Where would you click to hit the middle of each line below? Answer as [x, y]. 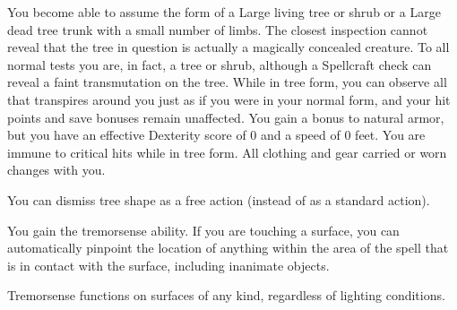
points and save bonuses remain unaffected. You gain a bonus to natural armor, [226, 117]
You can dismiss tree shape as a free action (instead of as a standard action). [219, 199]
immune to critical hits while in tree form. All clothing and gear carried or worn [227, 152]
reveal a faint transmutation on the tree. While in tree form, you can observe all [227, 82]
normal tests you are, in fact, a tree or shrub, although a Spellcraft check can [220, 64]
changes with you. [56, 170]
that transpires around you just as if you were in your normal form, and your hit [229, 99]
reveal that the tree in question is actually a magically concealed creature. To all [228, 47]
